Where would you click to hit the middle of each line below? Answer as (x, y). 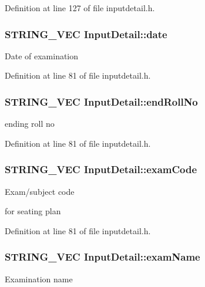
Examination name (39, 278)
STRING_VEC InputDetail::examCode (101, 169)
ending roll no (30, 124)
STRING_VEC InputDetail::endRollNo (101, 101)
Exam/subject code (40, 191)
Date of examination (42, 55)
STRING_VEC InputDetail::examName (103, 257)
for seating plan (33, 211)
